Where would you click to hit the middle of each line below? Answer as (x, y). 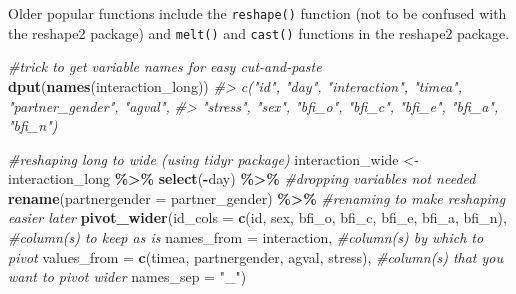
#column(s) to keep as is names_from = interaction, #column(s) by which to (246, 237)
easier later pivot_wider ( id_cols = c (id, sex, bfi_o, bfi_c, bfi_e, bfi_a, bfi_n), (257, 217)
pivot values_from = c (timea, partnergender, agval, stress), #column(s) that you (255, 256)
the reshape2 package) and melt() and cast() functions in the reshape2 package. (259, 32)
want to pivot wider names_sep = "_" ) (127, 276)
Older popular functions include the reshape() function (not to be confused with (257, 13)
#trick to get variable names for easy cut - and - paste (165, 66)
